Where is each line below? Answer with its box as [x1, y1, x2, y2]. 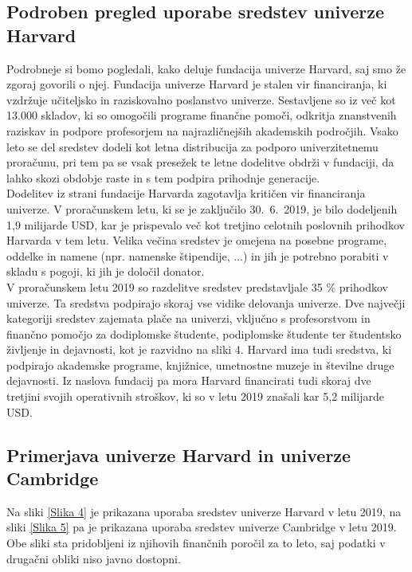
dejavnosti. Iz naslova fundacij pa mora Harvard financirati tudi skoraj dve [6, 372, 371, 389]
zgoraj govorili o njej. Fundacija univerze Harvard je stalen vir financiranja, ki [6, 76, 387, 92]
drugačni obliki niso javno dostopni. [6, 550, 181, 566]
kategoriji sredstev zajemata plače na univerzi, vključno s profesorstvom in [6, 310, 371, 327]
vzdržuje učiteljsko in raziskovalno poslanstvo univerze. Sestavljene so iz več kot [6, 91, 396, 108]
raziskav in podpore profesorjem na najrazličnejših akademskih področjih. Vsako [6, 122, 398, 139]
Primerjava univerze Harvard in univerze [6, 442, 351, 467]
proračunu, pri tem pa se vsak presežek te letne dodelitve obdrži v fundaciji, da [6, 154, 394, 170]
